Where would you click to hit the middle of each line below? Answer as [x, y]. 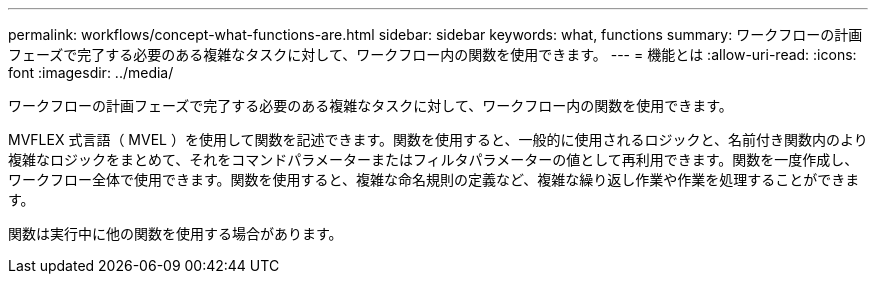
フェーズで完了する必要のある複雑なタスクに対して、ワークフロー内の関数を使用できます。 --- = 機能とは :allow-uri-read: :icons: [432, 54]
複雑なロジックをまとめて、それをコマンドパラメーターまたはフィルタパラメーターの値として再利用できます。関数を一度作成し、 [433, 159]
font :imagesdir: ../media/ [91, 72]
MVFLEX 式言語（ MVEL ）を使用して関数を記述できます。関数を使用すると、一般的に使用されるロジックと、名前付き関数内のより [438, 139]
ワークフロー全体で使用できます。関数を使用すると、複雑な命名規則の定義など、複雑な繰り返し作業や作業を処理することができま [434, 179]
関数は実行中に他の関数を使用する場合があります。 [175, 233]
